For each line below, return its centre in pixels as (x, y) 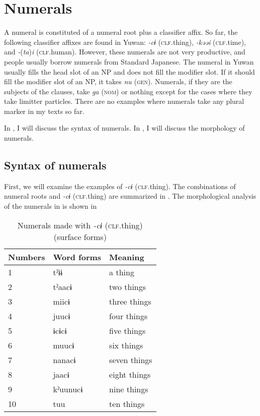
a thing (122, 272)
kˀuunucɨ (68, 389)
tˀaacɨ (63, 286)
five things (127, 330)
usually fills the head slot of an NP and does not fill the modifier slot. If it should (129, 71)
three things (130, 301)
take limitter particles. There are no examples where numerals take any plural (124, 101)
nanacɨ (64, 360)
